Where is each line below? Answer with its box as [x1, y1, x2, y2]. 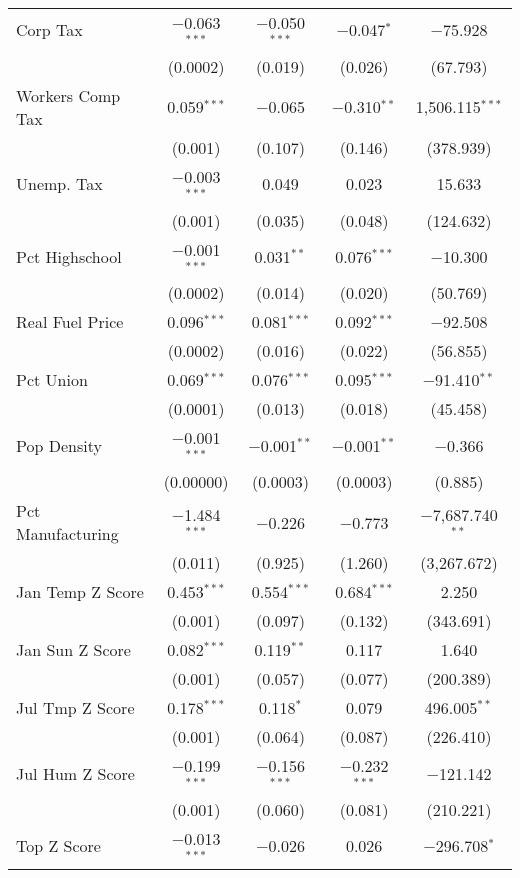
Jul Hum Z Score [16, 761, 135, 785]
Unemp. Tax [16, 172, 103, 196]
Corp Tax [16, 18, 83, 42]
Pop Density [16, 433, 102, 457]
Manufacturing [16, 522, 119, 546]
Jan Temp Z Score [16, 580, 144, 604]
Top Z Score [16, 834, 101, 858]
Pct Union [16, 368, 88, 392]
